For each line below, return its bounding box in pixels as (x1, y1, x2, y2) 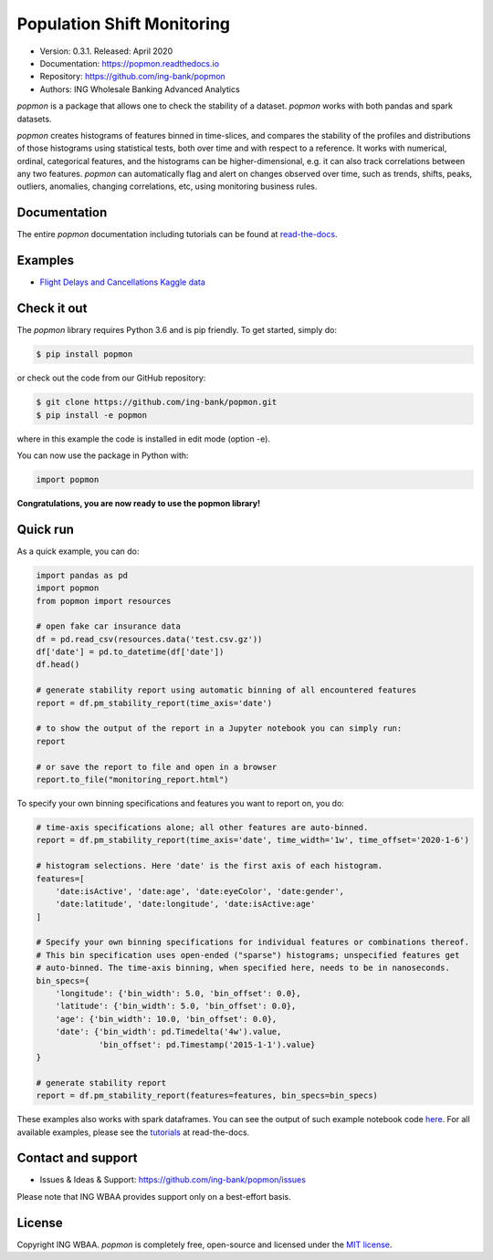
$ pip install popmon (36, 349, 133, 359)
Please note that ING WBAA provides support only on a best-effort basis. (16, 1191, 291, 1202)
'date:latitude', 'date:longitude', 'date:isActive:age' (55, 899, 316, 910)
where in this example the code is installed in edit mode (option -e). (16, 433, 271, 444)
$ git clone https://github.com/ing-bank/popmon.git (36, 397, 278, 408)
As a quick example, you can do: (16, 546, 140, 557)
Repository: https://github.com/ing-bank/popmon (39, 71, 226, 82)
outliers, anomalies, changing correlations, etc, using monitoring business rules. (16, 181, 318, 192)
